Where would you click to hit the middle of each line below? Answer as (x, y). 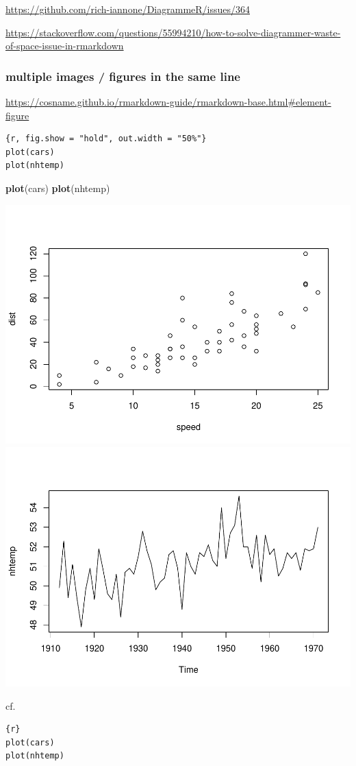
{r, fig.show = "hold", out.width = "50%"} (106, 139)
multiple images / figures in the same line (123, 76)
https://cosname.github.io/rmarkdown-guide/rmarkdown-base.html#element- (168, 101)
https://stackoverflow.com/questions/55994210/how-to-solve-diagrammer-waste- (173, 32)
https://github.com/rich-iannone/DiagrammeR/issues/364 (128, 9)
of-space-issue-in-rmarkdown (65, 46)
